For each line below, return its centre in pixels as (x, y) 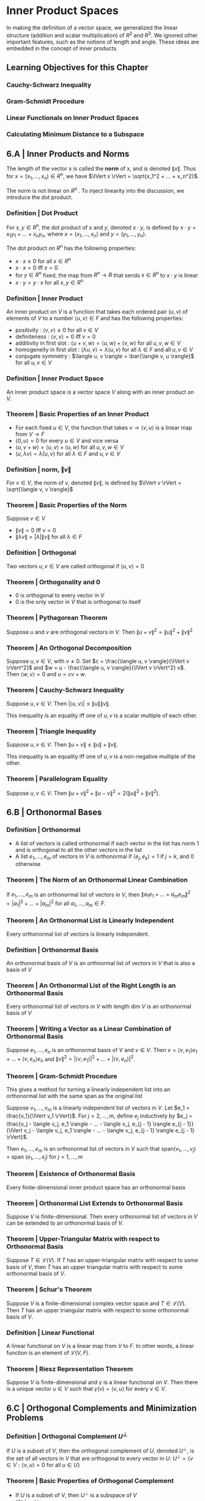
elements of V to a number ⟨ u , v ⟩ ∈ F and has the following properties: (95, 318)
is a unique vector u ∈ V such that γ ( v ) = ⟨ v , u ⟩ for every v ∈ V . (87, 1389)
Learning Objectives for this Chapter (77, 67)
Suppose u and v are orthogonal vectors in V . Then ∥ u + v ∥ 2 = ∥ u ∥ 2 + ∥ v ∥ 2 (99, 631)
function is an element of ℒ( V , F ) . (48, 1352)
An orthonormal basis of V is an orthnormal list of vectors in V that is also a (101, 963)
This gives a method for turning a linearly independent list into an (88, 1089)
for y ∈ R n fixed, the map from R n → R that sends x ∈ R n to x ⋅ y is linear (106, 274)
